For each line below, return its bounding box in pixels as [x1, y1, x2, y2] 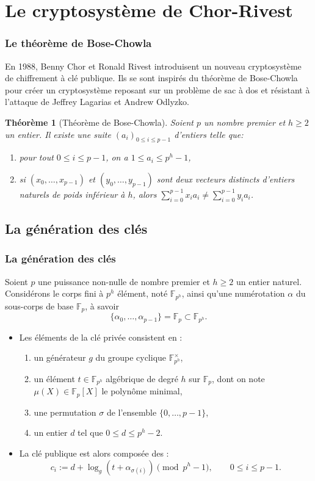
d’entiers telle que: [174, 128, 244, 140]
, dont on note [212, 372, 265, 385]
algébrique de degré [106, 372, 178, 385]
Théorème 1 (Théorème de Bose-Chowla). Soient [5, 115, 194, 128]
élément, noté [117, 287, 168, 300]
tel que [78, 426, 103, 439]
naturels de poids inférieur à [19, 187, 125, 200]
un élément [34, 372, 75, 385]
